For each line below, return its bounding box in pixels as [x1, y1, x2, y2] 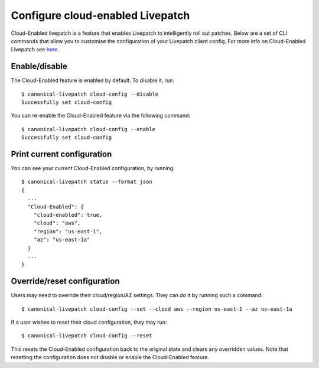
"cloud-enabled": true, [33, 211, 103, 219]
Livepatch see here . [11, 46, 59, 53]
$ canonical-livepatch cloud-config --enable [21, 126, 156, 132]
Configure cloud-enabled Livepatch [11, 9, 190, 22]
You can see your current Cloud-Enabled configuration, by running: [11, 165, 175, 172]
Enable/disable [11, 61, 67, 71]
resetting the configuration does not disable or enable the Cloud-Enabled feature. [11, 354, 210, 361]
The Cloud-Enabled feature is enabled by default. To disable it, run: [11, 77, 174, 84]
